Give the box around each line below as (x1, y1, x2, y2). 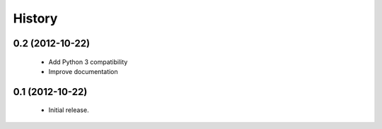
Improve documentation (48, 67, 118, 75)
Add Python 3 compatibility (48, 57, 128, 66)
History (13, 11, 58, 26)
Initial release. (48, 106, 89, 114)
